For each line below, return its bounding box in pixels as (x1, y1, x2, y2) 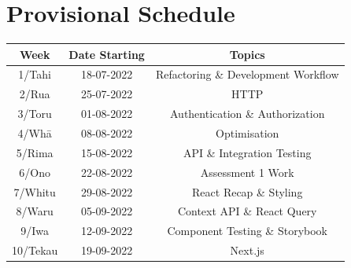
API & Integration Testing (183, 144, 312, 160)
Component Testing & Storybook (167, 222, 327, 239)
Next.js (230, 242, 264, 259)
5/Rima (16, 144, 54, 160)
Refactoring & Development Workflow (155, 66, 339, 83)
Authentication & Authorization (169, 105, 325, 122)
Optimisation (216, 125, 279, 141)
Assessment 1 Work (200, 163, 294, 180)
